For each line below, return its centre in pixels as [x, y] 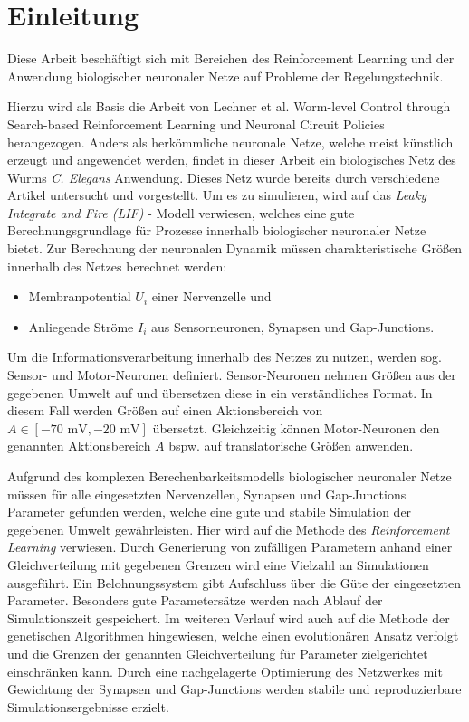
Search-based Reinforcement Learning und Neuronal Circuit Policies [196, 123]
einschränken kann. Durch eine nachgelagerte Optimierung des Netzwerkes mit [225, 671]
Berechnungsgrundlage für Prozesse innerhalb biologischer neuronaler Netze [217, 230]
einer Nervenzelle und [211, 296]
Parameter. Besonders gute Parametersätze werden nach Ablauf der [195, 600]
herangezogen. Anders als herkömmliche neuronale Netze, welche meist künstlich [230, 142]
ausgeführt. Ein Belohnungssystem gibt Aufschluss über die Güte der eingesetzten [234, 582]
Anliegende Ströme [81, 326]
